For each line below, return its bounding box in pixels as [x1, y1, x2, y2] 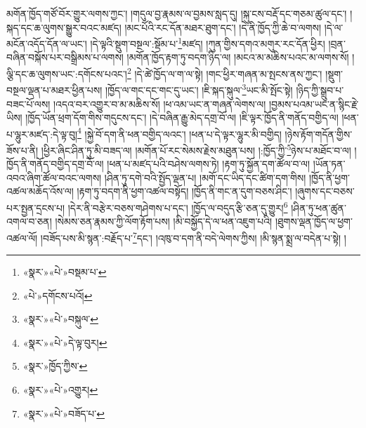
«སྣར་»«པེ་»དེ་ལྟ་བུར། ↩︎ [22, 335, 107, 349]
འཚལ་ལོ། [6, 230, 38, 245]
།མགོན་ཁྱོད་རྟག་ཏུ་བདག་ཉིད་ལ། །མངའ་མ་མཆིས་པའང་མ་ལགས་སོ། [126, 50, 349, 65]
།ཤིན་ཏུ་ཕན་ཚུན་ [291, 200, 346, 215]
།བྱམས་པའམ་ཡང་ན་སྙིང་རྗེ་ [268, 96, 359, 111]
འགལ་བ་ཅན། [6, 214, 52, 229]
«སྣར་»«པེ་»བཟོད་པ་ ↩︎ [22, 406, 105, 420]
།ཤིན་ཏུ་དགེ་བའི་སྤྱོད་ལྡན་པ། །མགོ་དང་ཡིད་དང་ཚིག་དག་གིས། [104, 170, 306, 185]
